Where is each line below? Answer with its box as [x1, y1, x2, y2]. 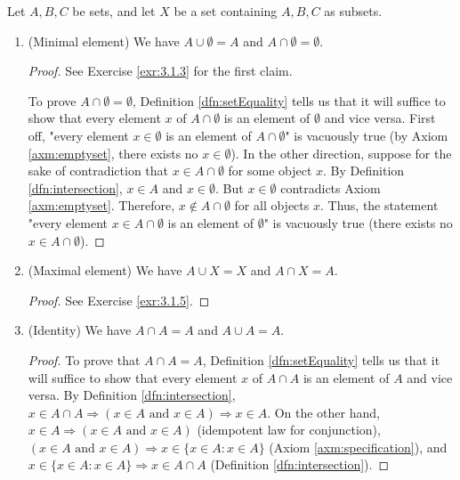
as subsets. [324, 2, 383, 20]
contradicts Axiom [280, 178, 381, 197]
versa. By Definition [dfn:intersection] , [28, 386, 236, 404]
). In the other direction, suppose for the [230, 143, 452, 162]
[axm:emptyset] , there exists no [28, 143, 198, 162]
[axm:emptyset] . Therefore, [28, 196, 175, 215]
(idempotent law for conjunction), [197, 420, 381, 439]
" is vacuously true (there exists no [263, 213, 453, 232]
